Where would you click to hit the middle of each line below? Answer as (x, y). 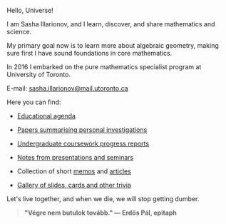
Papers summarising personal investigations (82, 130)
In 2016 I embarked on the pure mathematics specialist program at (104, 67)
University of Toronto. (38, 75)
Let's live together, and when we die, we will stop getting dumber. (103, 199)
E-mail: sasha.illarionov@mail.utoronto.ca (68, 88)
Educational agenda (46, 116)
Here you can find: (34, 102)
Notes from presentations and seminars (75, 157)
